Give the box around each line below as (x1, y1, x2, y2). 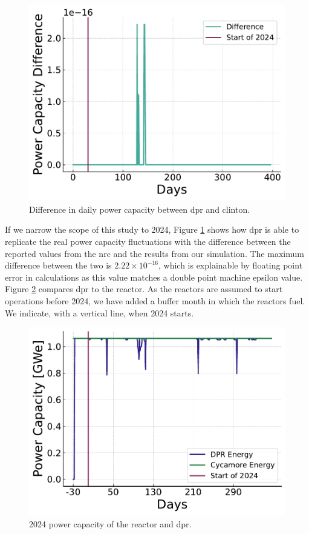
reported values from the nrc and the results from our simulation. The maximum (5, 247, 304, 259)
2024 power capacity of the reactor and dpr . (29, 517, 192, 530)
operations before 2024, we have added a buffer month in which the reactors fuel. (5, 295, 305, 307)
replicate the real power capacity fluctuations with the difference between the (5, 235, 291, 248)
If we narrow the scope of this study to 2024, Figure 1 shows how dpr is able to (5, 223, 299, 236)
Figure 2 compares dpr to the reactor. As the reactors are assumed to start (5, 282, 283, 295)
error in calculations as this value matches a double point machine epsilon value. (5, 270, 303, 283)
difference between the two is (5, 259, 112, 272)
